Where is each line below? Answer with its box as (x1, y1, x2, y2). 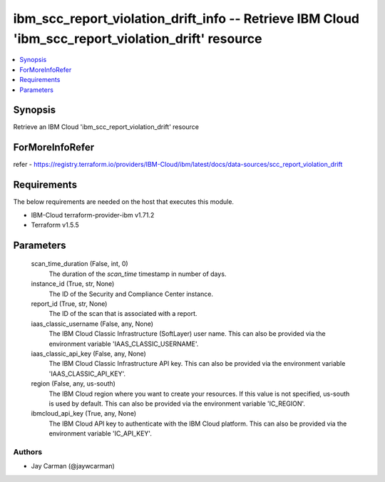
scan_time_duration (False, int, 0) (31, 260, 128, 268)
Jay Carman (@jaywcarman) (31, 462, 115, 471)
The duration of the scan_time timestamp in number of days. (48, 270, 227, 278)
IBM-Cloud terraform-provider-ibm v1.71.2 (31, 210, 155, 219)
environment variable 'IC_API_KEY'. (48, 429, 153, 438)
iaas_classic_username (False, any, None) (31, 319, 153, 328)
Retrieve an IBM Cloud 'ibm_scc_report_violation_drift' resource (13, 123, 200, 131)
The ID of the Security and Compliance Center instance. (48, 289, 214, 298)
